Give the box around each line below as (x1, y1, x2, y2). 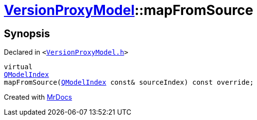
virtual (4, 63, 33, 71)
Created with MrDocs (4, 93, 72, 102)
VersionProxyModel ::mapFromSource (4, 2, 254, 18)
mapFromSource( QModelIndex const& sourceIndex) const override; (4, 78, 254, 87)
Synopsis (4, 27, 50, 40)
